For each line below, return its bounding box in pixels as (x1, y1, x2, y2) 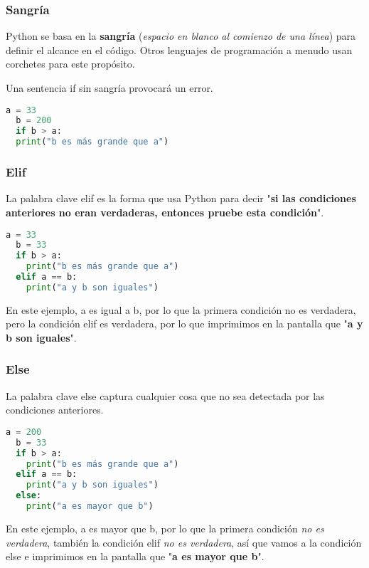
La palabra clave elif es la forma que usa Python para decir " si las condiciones (6, 191, 356, 206)
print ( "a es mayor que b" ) (26, 501, 154, 512)
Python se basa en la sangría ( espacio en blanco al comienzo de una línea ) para (6, 28, 356, 43)
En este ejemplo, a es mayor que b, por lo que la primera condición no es (6, 520, 324, 535)
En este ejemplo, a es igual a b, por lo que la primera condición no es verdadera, (6, 302, 356, 317)
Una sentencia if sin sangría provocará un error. (6, 80, 213, 95)
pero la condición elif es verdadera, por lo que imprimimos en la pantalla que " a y (6, 316, 363, 331)
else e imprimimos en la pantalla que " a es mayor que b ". (6, 549, 264, 564)
